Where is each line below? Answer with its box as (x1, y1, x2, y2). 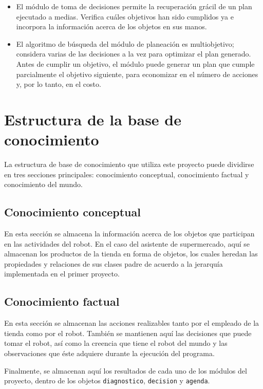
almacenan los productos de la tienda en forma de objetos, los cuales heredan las (4, 248, 258, 259)
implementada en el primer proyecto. (4, 268, 120, 279)
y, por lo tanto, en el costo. (16, 79, 101, 89)
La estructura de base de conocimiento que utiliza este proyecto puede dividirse (4, 159, 254, 170)
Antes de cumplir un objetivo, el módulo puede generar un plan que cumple (16, 58, 255, 69)
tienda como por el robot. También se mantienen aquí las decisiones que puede (4, 327, 252, 338)
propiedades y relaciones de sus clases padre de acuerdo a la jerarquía (4, 258, 223, 269)
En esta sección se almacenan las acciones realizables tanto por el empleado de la (4, 318, 259, 328)
